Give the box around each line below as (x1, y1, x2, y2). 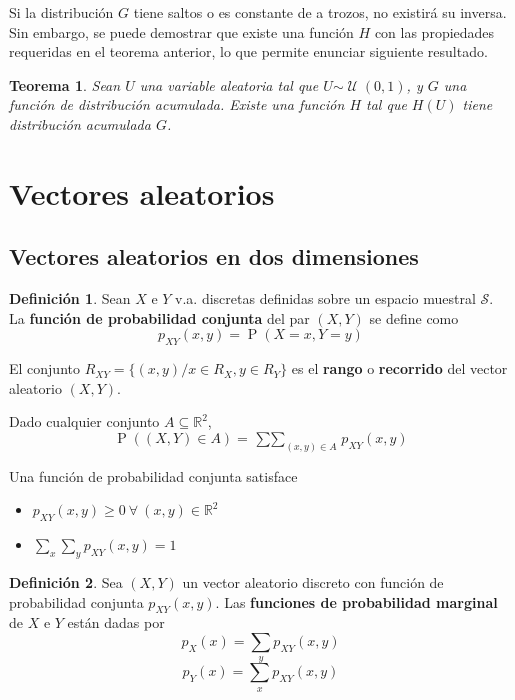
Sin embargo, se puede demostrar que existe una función (9, 21, 354, 42)
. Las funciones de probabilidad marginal (215, 591, 498, 612)
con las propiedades (374, 21, 495, 42)
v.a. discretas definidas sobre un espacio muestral (175, 288, 476, 309)
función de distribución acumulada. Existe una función (9, 94, 345, 115)
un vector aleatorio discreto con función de (182, 571, 444, 592)
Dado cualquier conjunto (9, 411, 160, 432)
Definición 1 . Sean (9, 288, 131, 309)
